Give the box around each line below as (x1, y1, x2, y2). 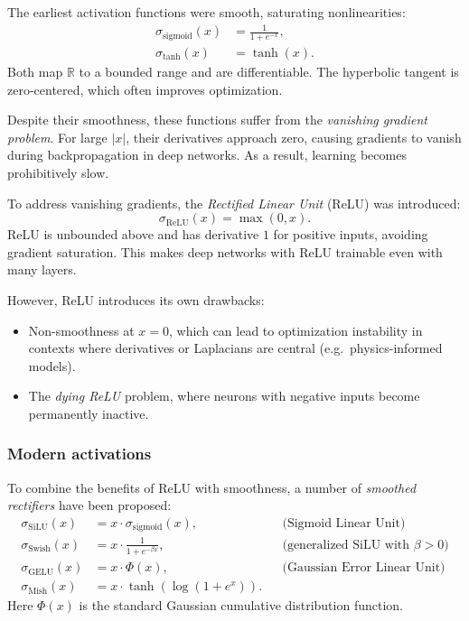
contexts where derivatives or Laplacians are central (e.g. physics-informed (28, 338, 443, 357)
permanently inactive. (28, 403, 149, 422)
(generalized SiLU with (282, 538, 410, 551)
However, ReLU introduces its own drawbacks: (7, 290, 265, 309)
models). (28, 356, 76, 375)
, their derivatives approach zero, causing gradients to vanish (126, 127, 462, 146)
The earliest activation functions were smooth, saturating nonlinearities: (7, 3, 406, 21)
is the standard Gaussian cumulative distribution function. (79, 596, 403, 615)
